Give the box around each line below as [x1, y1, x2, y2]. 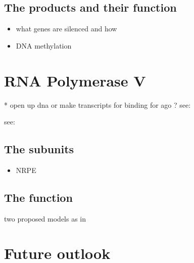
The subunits [4, 141, 74, 157]
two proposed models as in [4, 213, 86, 224]
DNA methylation [16, 40, 72, 51]
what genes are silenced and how [16, 23, 117, 34]
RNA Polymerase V [4, 70, 146, 91]
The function [4, 189, 73, 205]
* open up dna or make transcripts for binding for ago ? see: [4, 99, 191, 110]
